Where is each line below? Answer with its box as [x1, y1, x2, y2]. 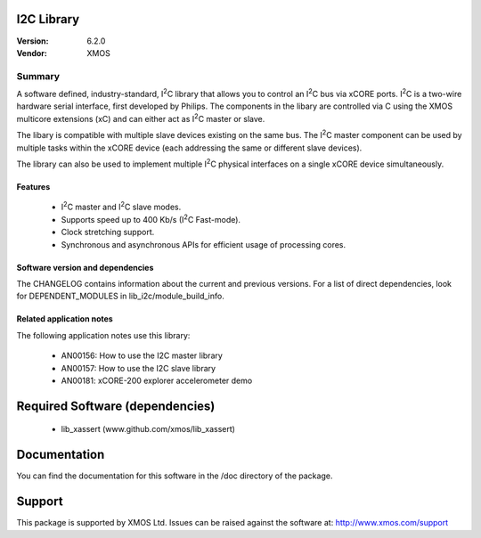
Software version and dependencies [16, 262, 154, 273]
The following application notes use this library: [16, 330, 191, 340]
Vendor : [16, 47, 48, 58]
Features [16, 182, 51, 192]
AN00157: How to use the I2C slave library [61, 363, 216, 373]
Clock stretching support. [61, 227, 155, 238]
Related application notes [16, 314, 113, 324]
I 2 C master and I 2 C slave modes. [61, 200, 182, 213]
